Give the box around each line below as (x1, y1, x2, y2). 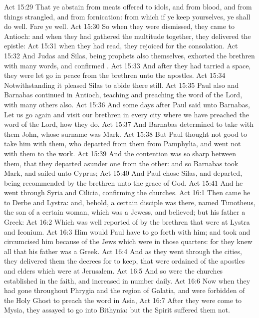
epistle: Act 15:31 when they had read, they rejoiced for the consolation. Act (4, 40, 238, 51)
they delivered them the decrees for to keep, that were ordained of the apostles (4, 256, 245, 266)
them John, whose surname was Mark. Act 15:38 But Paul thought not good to (4, 128, 248, 139)
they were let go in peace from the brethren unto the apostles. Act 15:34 (4, 70, 226, 80)
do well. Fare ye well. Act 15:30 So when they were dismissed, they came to (4, 21, 235, 31)
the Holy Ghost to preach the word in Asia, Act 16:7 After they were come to (4, 295, 242, 305)
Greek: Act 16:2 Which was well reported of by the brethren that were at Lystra (4, 217, 250, 227)
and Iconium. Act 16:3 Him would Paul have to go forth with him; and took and (4, 226, 251, 237)
